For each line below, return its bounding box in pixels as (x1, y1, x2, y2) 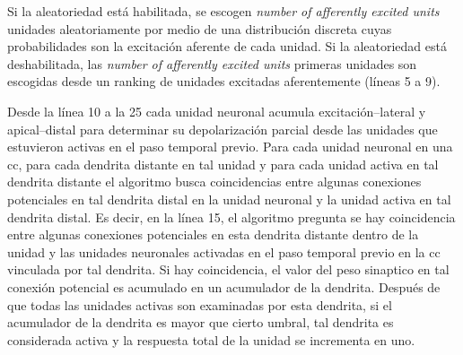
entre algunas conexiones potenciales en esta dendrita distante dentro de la (7, 225, 419, 244)
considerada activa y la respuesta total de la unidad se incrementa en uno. (7, 330, 415, 349)
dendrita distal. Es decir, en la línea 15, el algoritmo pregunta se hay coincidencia (7, 207, 456, 226)
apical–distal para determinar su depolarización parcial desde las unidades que (7, 119, 438, 138)
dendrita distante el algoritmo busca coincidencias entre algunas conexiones (7, 172, 422, 191)
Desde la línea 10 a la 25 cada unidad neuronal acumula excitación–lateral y (7, 101, 426, 120)
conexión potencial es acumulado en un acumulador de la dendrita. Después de (7, 277, 441, 296)
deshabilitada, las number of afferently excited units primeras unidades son (7, 54, 417, 73)
